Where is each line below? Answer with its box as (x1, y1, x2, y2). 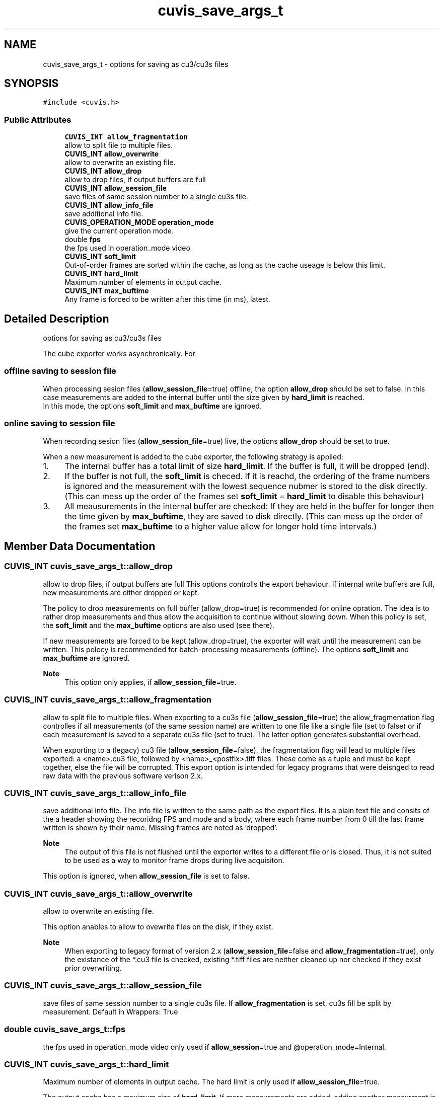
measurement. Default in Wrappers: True (43, 1007, 178, 1016)
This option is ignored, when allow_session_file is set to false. (43, 872, 250, 881)
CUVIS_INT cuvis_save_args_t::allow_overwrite (4, 888, 193, 899)
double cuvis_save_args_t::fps (4, 1024, 126, 1035)
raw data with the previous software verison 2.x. (43, 771, 203, 780)
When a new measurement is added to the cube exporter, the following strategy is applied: (43, 452, 343, 461)
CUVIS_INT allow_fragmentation (64, 133, 188, 141)
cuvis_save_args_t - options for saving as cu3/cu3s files (43, 59, 229, 68)
